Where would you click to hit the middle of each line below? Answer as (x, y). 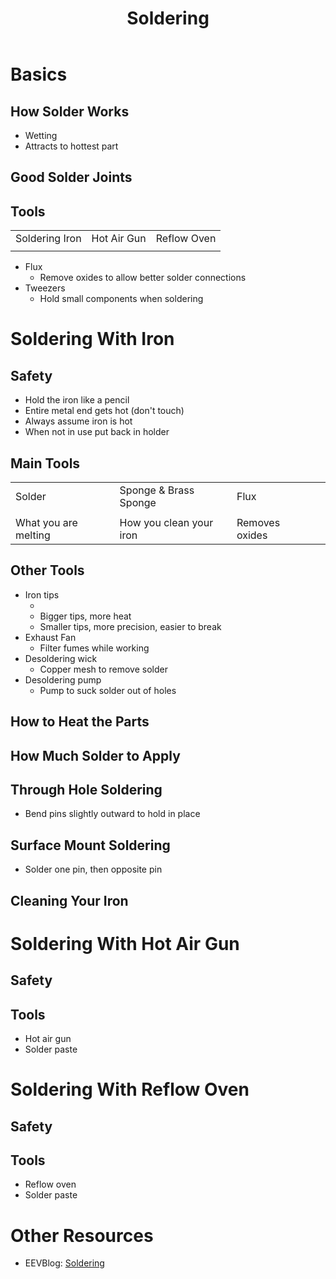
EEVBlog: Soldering (64, 1263)
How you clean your (166, 523)
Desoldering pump (63, 679)
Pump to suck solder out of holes (108, 690)
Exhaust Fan (50, 637)
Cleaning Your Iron (69, 900)
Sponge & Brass (157, 490)
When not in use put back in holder (97, 432)
